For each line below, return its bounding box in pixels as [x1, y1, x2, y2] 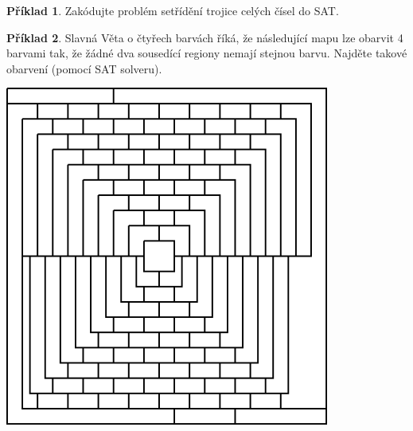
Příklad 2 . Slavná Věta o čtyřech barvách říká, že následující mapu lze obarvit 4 [6, 29, 403, 45]
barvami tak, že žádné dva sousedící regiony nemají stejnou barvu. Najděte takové [6, 45, 407, 61]
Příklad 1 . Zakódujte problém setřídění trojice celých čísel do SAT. [6, 2, 339, 18]
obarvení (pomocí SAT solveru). [6, 60, 162, 76]
